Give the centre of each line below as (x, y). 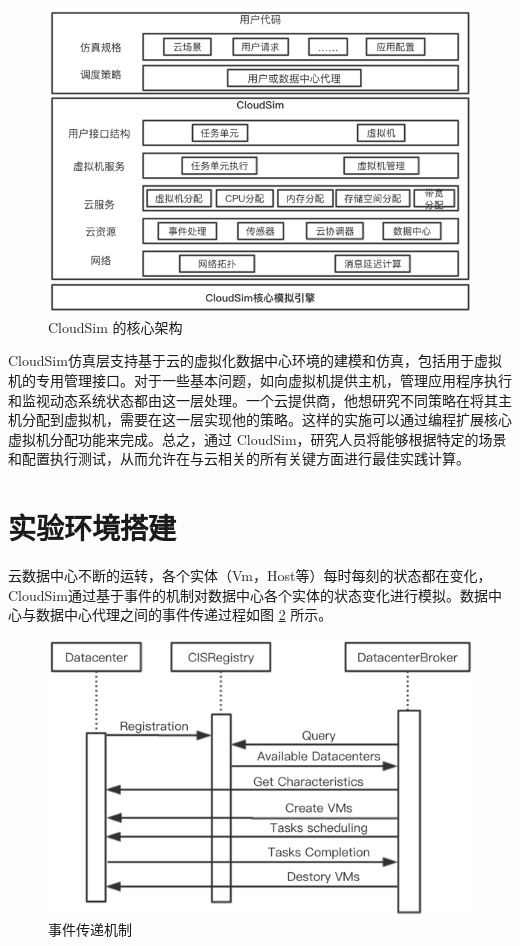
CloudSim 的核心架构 (115, 326)
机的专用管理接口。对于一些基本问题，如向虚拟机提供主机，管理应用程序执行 (260, 380)
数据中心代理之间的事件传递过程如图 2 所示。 (184, 614)
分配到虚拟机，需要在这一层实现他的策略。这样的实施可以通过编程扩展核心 (266, 419)
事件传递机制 (90, 929)
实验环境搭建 (92, 527)
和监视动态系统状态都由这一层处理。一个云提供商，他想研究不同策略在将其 (253, 399)
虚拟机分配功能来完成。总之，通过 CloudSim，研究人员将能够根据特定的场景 (257, 438)
